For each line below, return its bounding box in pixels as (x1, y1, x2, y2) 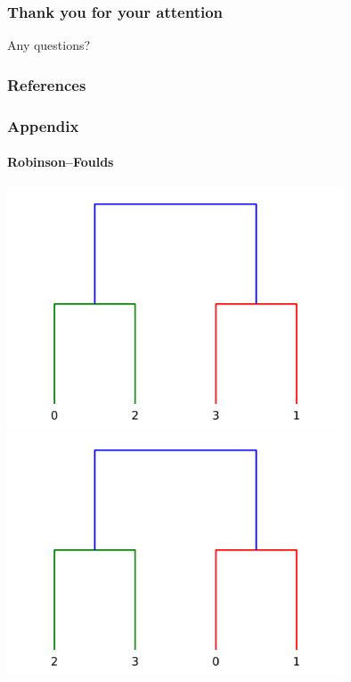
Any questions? (7, 36, 91, 54)
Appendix (7, 114, 79, 136)
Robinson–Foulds (7, 152, 114, 171)
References (7, 73, 86, 95)
